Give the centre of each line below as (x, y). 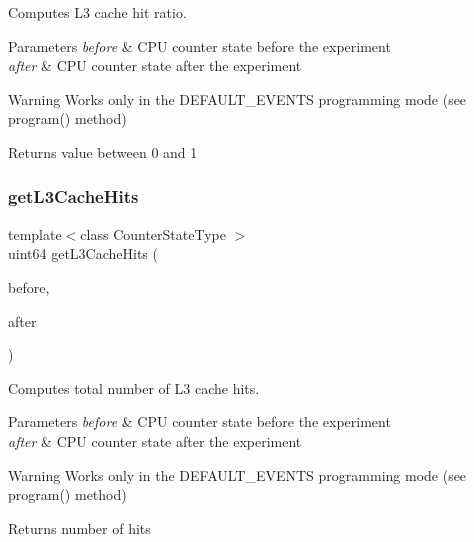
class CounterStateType (153, 233)
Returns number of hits (79, 527)
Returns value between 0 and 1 (103, 151)
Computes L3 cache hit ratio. (97, 12)
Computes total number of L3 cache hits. (134, 387)
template (35, 233)
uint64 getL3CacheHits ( (83, 253)
